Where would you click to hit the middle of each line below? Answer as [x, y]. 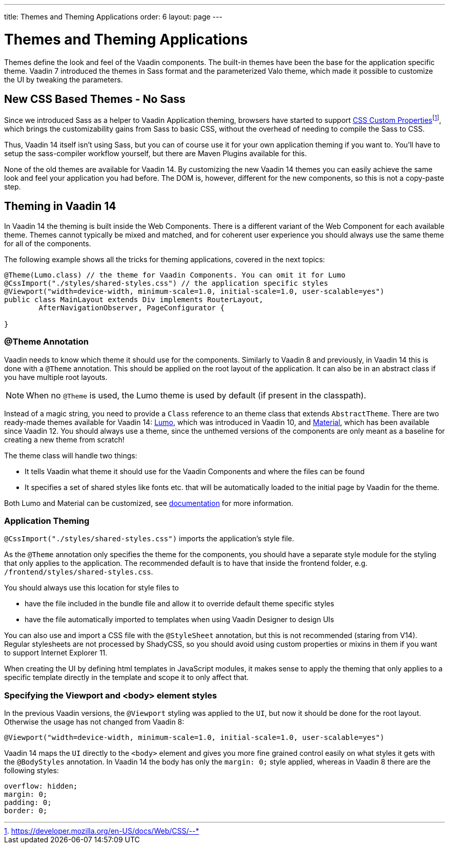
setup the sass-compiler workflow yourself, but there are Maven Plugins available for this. [156, 153]
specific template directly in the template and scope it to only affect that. [127, 677]
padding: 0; [28, 803]
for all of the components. [48, 243]
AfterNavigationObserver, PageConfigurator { [131, 308]
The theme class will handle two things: [71, 455]
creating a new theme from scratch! [64, 439]
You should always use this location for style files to [91, 588]
